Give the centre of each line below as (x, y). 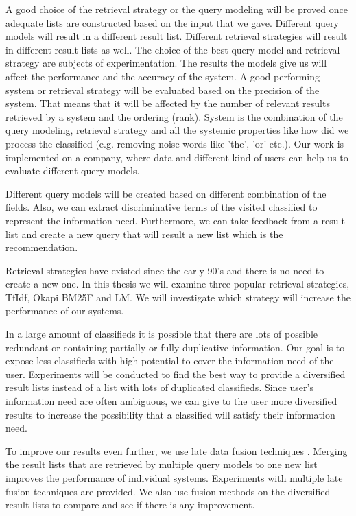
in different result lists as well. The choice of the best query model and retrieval (173, 49)
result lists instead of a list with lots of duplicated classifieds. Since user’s (159, 387)
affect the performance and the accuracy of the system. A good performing (163, 76)
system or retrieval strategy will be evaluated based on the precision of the (163, 90)
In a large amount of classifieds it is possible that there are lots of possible (162, 334)
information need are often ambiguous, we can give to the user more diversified (171, 401)
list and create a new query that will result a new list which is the (144, 234)
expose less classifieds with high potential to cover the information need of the (170, 361)
